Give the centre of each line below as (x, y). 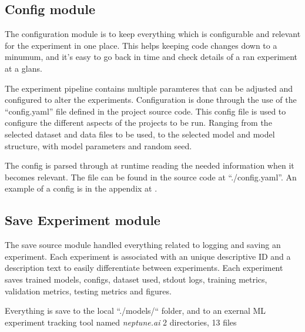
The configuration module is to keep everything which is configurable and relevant (153, 34)
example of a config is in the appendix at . (81, 188)
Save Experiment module (83, 220)
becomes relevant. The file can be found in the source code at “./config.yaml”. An (151, 177)
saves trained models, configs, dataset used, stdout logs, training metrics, (136, 279)
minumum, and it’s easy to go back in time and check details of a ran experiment (151, 57)
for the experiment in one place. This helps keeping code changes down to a (141, 45)
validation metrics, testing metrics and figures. (88, 291)
